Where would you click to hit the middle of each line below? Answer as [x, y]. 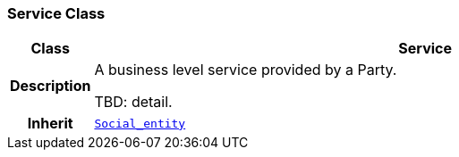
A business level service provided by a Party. [246, 70]
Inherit [50, 124]
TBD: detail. [133, 102]
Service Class [56, 13]
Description [51, 86]
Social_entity [140, 123]
